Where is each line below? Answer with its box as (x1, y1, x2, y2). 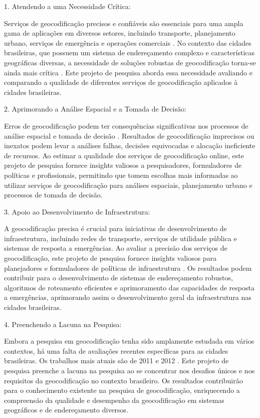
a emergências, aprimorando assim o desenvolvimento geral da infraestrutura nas (4, 292, 251, 302)
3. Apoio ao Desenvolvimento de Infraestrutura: (4, 206, 150, 217)
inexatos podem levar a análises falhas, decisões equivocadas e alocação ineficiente (4, 140, 255, 151)
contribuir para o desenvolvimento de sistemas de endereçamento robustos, (4, 272, 233, 283)
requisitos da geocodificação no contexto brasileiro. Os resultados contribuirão (4, 375, 243, 385)
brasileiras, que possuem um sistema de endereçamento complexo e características (4, 47, 255, 58)
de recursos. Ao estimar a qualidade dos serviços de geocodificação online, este (4, 150, 244, 160)
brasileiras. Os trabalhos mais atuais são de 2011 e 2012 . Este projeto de (4, 355, 229, 366)
